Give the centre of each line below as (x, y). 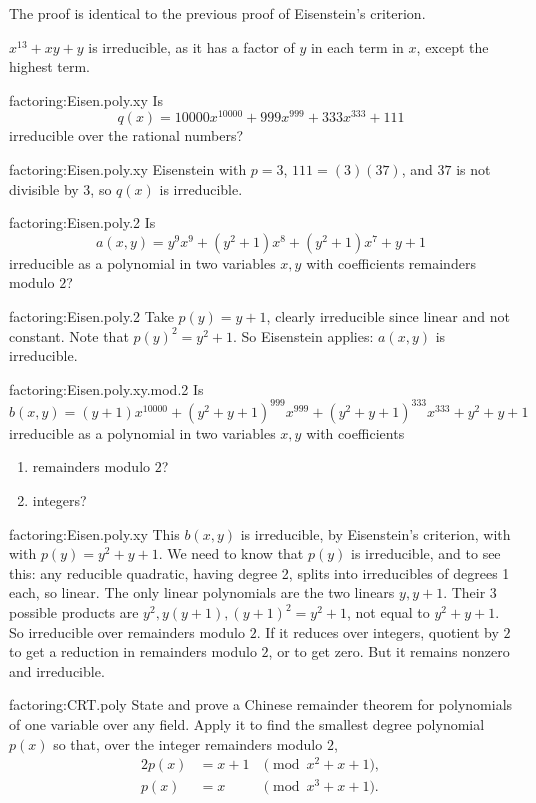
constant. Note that (69, 335)
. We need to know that (231, 553)
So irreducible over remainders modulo (127, 631)
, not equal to (388, 612)
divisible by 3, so (60, 188)
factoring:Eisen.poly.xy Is (86, 99)
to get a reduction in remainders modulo (133, 651)
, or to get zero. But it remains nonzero (389, 651)
